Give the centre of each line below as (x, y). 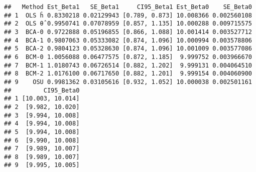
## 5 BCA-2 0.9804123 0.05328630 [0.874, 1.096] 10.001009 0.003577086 (128, 49)
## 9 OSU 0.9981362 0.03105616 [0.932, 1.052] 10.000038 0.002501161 (128, 82)
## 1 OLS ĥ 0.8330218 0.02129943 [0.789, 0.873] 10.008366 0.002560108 (128, 15)
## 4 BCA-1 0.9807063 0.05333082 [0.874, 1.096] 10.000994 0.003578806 (128, 40)
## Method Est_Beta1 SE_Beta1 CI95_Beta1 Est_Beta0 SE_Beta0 (128, 7)
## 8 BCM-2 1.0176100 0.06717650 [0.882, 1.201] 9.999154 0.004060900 (128, 74)
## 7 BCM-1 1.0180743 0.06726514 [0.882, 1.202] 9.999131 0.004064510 (128, 65)
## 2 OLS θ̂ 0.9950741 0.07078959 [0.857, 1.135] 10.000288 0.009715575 (128, 24)
